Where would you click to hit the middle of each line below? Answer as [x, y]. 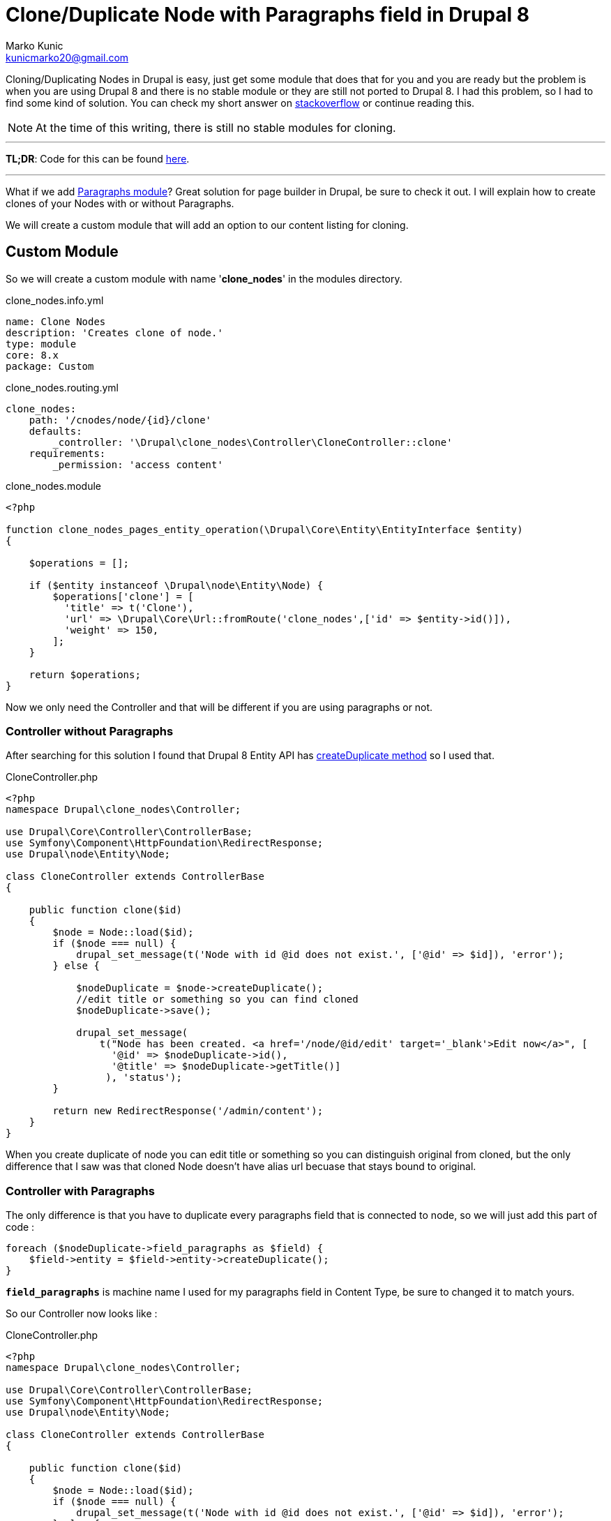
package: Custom [50, 366]
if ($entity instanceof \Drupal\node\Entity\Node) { [176, 585]
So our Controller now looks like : [82, 1314]
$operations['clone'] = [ [123, 596]
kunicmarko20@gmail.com [67, 57]
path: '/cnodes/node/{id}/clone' [120, 420]
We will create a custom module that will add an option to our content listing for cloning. [207, 225]
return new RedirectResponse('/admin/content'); [188, 1111]
